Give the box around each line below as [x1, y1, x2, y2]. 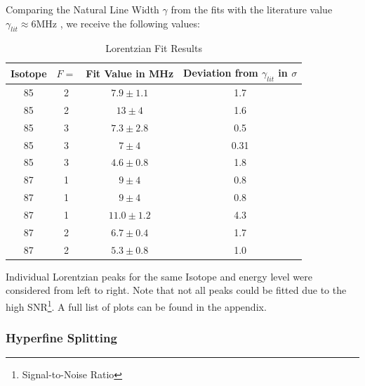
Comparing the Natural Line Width [6, 2, 159, 16]
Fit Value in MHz [86, 66, 174, 81]
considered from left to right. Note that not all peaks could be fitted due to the [6, 283, 347, 297]
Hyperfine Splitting [6, 329, 117, 347]
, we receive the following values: [60, 15, 200, 30]
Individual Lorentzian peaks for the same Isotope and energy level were [6, 269, 312, 283]
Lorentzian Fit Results [105, 41, 202, 56]
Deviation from [183, 65, 258, 79]
